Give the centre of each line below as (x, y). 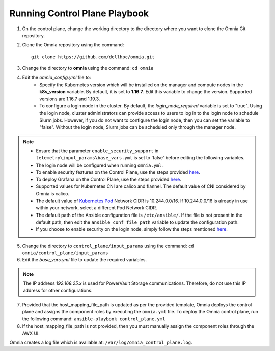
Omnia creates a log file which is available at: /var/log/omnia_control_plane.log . (101, 342)
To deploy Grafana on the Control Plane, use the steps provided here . (109, 179)
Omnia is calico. (53, 194)
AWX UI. (31, 333)
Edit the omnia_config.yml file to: (57, 77)
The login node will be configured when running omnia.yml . (100, 165)
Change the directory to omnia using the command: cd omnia (88, 68)
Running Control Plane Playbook (79, 13)
